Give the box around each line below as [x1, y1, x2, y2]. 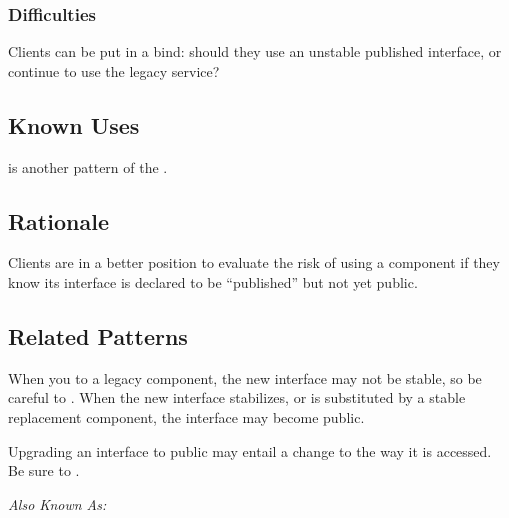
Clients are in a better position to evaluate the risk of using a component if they [8, 252, 500, 273]
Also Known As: [8, 493, 107, 514]
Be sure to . [8, 460, 80, 481]
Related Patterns [8, 320, 188, 351]
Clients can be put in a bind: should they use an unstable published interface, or [8, 41, 502, 62]
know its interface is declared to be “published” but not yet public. [8, 272, 418, 292]
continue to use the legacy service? [8, 60, 220, 81]
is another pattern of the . [8, 156, 168, 177]
